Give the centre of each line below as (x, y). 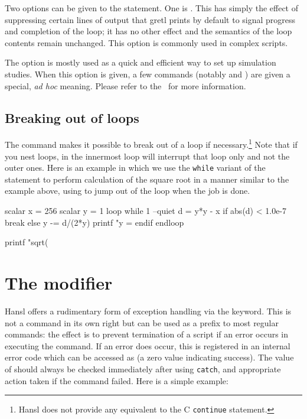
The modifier (59, 283)
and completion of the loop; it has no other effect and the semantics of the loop (148, 31)
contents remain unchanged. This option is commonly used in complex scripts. (146, 42)
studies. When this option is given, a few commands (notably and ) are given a (148, 74)
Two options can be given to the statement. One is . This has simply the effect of (151, 8)
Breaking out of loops (72, 117)
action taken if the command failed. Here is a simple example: (117, 380)
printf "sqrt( (27, 242)
